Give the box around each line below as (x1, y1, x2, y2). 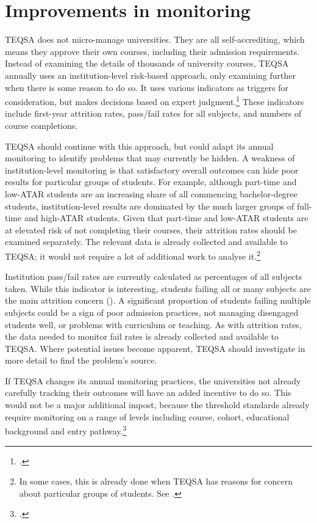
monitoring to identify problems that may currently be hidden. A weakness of (5, 152, 295, 164)
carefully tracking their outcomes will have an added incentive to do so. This (5, 386, 291, 399)
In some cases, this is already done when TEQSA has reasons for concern (19, 475, 293, 488)
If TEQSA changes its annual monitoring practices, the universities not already (5, 374, 301, 387)
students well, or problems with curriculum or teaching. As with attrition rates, (5, 318, 302, 331)
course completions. (5, 119, 78, 131)
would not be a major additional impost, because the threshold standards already (5, 398, 310, 411)
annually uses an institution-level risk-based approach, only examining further (5, 68, 296, 81)
